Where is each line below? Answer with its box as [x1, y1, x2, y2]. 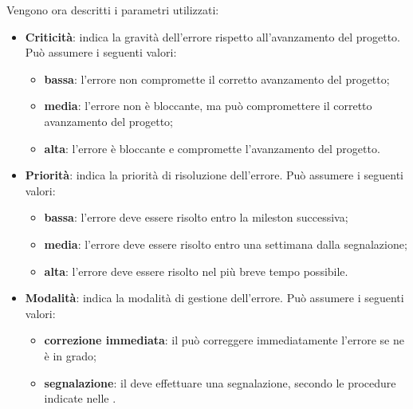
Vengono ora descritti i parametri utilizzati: [6, 2, 219, 18]
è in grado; [44, 347, 96, 364]
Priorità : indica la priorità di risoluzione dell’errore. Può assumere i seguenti [25, 167, 403, 183]
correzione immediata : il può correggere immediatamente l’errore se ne [44, 332, 404, 348]
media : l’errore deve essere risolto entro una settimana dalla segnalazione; [44, 235, 407, 252]
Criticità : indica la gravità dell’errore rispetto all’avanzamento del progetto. [25, 28, 400, 45]
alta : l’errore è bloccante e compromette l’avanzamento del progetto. [44, 140, 380, 156]
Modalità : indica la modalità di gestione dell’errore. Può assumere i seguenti [25, 289, 404, 306]
